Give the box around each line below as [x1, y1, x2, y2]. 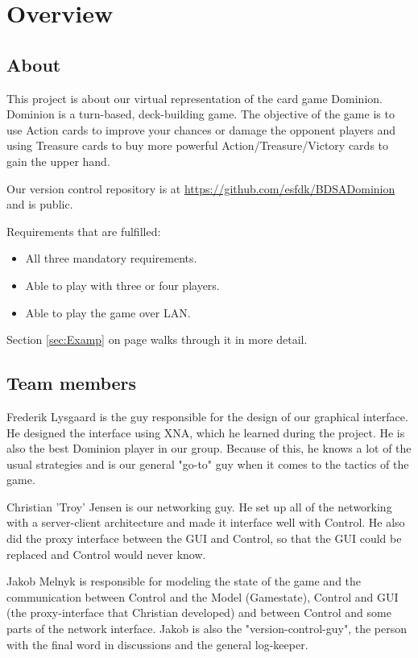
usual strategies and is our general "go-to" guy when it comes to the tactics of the [6, 455, 409, 472]
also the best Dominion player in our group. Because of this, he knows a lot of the [6, 440, 412, 457]
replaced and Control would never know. [6, 545, 206, 562]
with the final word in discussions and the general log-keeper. [6, 635, 308, 652]
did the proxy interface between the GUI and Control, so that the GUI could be [6, 530, 402, 547]
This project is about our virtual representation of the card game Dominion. [6, 89, 383, 106]
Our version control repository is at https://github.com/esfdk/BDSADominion [6, 180, 395, 197]
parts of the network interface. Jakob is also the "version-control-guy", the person [6, 620, 407, 637]
